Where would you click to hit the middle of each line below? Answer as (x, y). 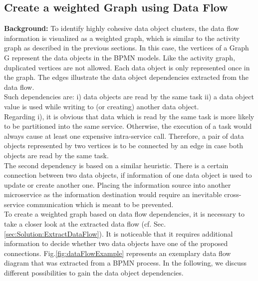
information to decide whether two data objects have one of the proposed (116, 243)
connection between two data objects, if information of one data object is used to (128, 175)
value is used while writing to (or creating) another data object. (102, 106)
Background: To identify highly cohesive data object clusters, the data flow (122, 28)
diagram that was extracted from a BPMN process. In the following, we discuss (125, 263)
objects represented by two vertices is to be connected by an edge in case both (124, 145)
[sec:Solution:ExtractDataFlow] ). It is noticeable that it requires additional (119, 233)
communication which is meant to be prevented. (100, 204)
